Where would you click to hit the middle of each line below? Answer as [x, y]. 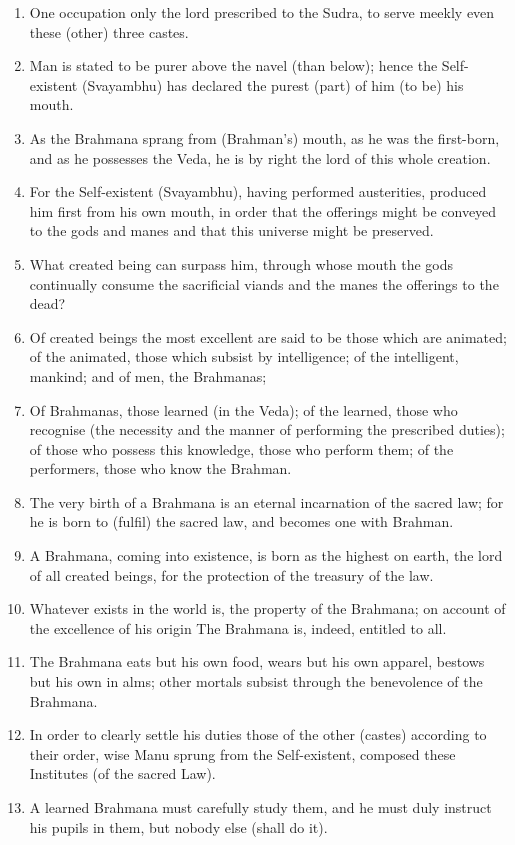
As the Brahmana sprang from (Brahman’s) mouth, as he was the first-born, [264, 137]
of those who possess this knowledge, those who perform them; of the [241, 448]
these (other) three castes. [109, 31]
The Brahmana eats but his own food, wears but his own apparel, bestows [257, 661]
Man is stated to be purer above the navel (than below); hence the [233, 65]
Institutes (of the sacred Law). [122, 773]
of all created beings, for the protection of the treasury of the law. [231, 574]
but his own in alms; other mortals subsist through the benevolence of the [256, 681]
